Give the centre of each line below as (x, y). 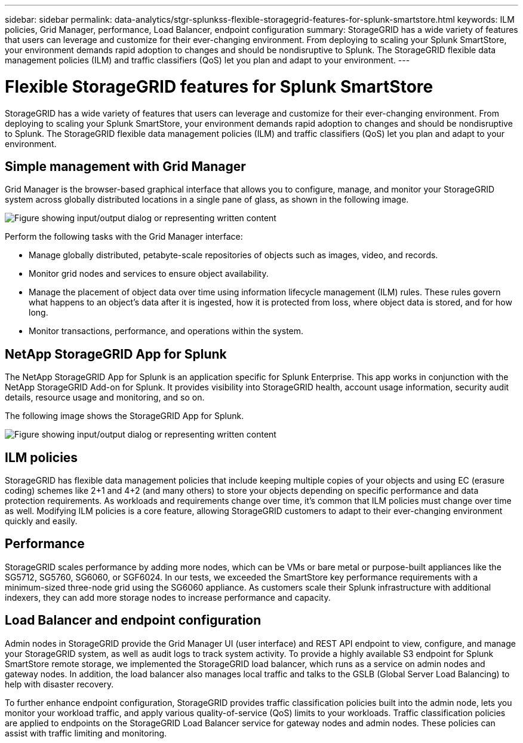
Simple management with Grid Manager (125, 166)
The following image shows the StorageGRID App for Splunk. (124, 416)
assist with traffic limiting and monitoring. (86, 733)
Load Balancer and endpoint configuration (133, 620)
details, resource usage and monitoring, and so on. (105, 398)
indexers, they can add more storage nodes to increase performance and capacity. (168, 597)
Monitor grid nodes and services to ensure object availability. (149, 274)
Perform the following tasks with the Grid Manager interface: (124, 237)
